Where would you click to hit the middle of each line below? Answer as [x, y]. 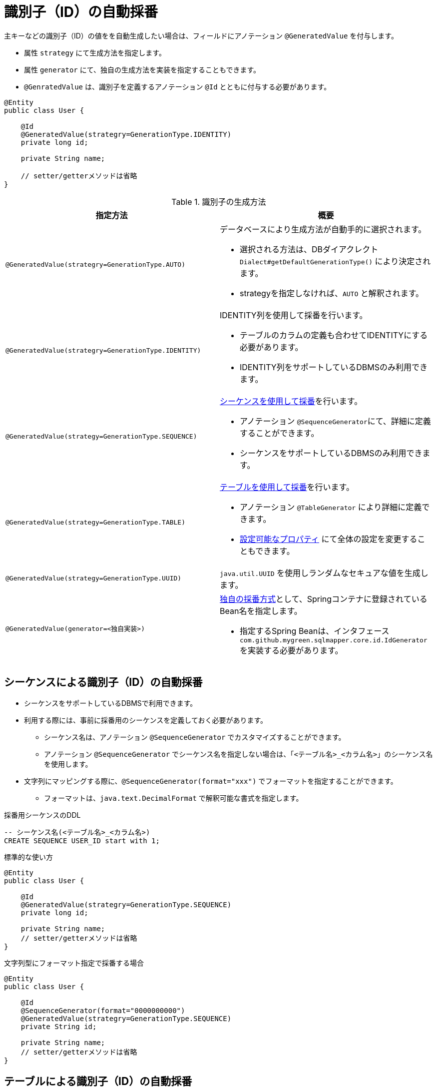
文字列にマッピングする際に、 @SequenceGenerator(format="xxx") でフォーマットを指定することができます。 [211, 781]
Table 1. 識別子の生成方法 [219, 202]
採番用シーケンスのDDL [42, 815]
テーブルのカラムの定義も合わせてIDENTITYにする [334, 335]
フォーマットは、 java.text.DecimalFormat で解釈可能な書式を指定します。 [174, 798]
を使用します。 [68, 764]
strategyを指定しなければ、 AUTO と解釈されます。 [332, 293]
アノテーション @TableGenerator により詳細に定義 [331, 507]
